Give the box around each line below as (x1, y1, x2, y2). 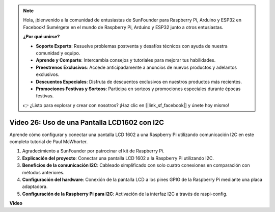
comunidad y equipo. (36, 50, 80, 56)
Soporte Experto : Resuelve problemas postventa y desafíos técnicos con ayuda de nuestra (36, 43, 228, 49)
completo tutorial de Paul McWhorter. (9, 138, 88, 145)
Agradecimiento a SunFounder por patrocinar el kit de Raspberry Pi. (22, 148, 165, 154)
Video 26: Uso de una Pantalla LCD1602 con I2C (9, 118, 164, 127)
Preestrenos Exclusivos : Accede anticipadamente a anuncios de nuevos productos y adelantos (36, 64, 237, 70)
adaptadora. (22, 183, 48, 190)
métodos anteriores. (22, 169, 65, 175)
